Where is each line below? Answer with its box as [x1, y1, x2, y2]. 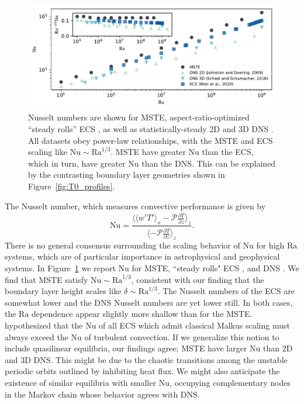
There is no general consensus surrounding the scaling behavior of [5, 239, 240, 251]
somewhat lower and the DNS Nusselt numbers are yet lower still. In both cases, [5, 296, 293, 308]
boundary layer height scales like [5, 285, 122, 297]
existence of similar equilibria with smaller [5, 376, 156, 388]
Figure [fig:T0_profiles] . [28, 180, 115, 192]
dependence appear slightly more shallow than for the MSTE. [32, 308, 253, 320]
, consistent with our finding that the [131, 273, 264, 285]
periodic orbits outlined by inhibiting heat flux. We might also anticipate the [5, 365, 280, 377]
